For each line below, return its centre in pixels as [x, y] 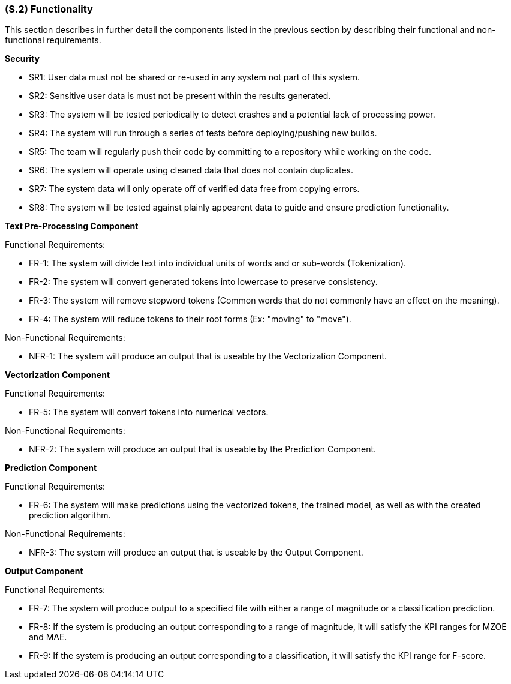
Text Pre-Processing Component [72, 226]
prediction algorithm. [70, 515]
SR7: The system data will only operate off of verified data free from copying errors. [194, 189]
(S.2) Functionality [49, 9]
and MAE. [48, 637]
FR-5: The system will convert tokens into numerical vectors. [149, 412]
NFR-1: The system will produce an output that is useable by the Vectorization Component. [208, 356]
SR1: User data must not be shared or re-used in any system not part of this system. [195, 77]
